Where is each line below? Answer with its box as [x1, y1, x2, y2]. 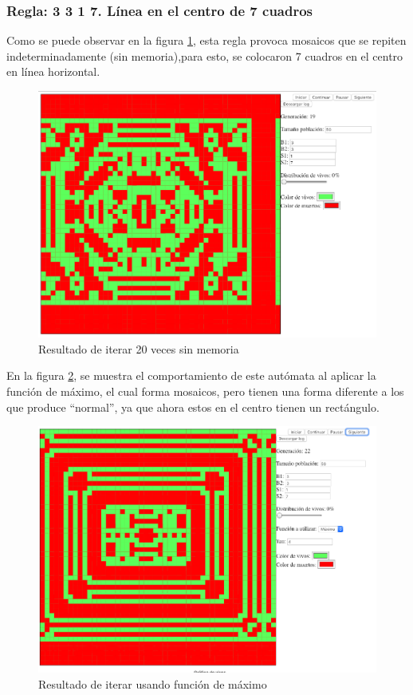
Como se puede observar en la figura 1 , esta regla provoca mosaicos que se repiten [6, 32, 407, 49]
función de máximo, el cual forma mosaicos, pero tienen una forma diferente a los [6, 383, 404, 400]
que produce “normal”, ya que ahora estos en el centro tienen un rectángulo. [6, 398, 380, 415]
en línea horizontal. [6, 63, 100, 80]
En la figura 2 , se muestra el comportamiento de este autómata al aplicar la [6, 367, 376, 384]
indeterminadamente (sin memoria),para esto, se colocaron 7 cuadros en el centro [6, 47, 403, 64]
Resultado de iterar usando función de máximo [38, 676, 267, 693]
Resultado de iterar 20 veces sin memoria [38, 340, 239, 357]
